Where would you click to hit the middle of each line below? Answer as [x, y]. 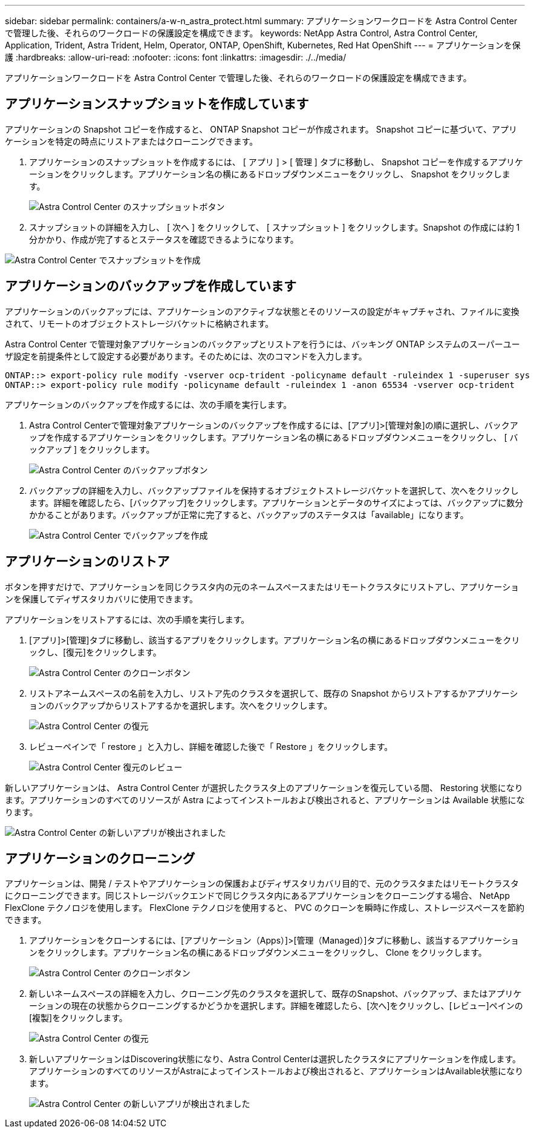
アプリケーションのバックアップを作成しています [151, 286]
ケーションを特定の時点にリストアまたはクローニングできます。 [132, 141]
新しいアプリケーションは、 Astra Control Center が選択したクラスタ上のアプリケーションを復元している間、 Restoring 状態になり [264, 787]
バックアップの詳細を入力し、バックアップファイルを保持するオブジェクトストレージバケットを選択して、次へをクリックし [274, 490]
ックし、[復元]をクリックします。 [95, 652]
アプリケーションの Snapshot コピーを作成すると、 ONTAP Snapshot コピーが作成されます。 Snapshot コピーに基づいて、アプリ [261, 129]
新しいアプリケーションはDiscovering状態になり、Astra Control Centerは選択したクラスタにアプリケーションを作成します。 [275, 1059]
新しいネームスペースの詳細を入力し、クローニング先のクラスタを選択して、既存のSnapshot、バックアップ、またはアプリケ [275, 994]
